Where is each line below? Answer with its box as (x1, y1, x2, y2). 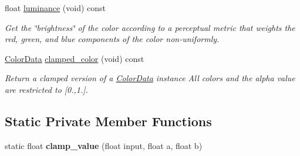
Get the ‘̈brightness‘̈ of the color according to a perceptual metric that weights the (5, 21, 295, 33)
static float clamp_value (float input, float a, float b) (5, 139, 203, 151)
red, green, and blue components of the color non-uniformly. (5, 33, 220, 45)
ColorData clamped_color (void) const (5, 52, 144, 64)
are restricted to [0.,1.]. (5, 83, 88, 95)
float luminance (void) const (5, 2, 106, 13)
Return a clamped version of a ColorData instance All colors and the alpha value (5, 72, 295, 84)
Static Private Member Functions (5, 112, 212, 130)
